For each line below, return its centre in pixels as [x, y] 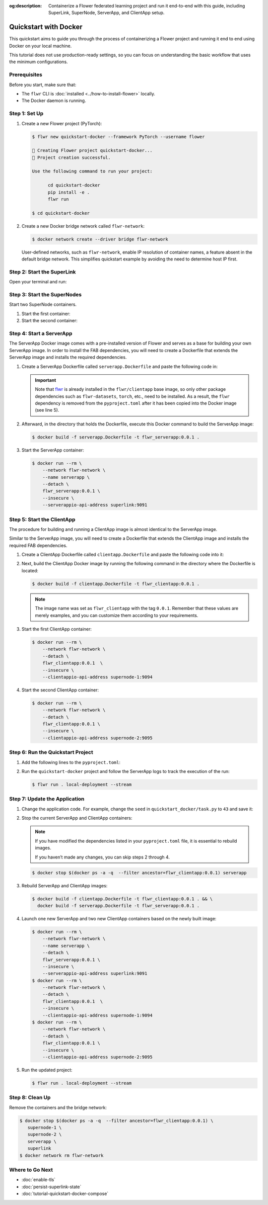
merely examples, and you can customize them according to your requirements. [117, 615]
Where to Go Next [31, 1170]
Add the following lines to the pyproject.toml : [71, 762]
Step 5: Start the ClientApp [42, 519]
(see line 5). [47, 410]
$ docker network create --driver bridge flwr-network [100, 239]
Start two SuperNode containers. [43, 304]
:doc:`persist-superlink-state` [51, 1187]
